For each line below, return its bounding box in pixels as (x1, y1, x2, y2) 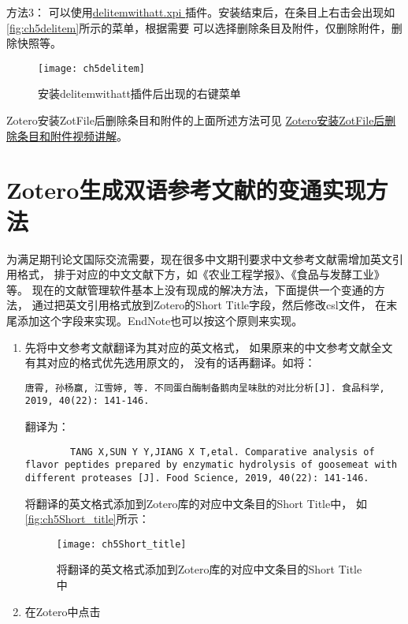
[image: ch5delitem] (38, 62, 146, 74)
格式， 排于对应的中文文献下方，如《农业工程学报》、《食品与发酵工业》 (17, 266, 385, 282)
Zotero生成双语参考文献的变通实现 (6, 174, 366, 206)
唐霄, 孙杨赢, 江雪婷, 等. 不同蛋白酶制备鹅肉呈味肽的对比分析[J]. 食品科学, (24, 382, 385, 394)
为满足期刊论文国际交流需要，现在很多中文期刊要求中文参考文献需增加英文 (6, 250, 392, 267)
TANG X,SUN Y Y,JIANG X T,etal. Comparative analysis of (70, 446, 375, 458)
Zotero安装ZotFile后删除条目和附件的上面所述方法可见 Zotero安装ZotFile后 (6, 112, 385, 129)
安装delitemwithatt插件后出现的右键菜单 (38, 85, 241, 102)
